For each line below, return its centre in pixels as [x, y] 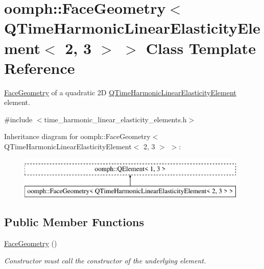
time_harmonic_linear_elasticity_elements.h [115, 119]
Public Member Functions [74, 222]
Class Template [201, 48]
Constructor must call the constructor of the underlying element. [105, 260]
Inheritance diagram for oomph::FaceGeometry [77, 136]
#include [18, 119]
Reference [40, 68]
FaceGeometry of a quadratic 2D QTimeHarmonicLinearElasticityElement [120, 92]
